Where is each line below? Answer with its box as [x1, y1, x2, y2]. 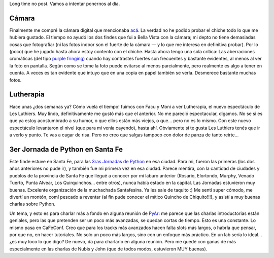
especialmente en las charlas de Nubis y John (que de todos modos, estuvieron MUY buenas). [9, 246, 208, 252]
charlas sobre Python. [9, 201, 56, 207]
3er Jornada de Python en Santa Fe [9, 145, 123, 154]
